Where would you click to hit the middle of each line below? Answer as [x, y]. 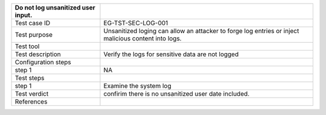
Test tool [27, 46]
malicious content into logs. [142, 38]
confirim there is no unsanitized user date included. [177, 94]
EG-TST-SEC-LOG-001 [136, 23]
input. [24, 15]
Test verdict [32, 94]
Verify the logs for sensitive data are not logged [171, 54]
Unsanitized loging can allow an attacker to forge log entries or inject [201, 31]
